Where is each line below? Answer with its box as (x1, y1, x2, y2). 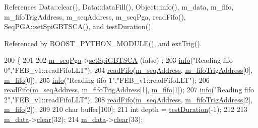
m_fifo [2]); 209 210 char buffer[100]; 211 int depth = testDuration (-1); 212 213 (4, 104, 247, 114)
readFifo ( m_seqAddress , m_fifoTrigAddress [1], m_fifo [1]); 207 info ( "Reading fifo (4, 84, 254, 95)
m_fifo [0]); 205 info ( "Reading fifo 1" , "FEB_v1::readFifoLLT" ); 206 (4, 74, 210, 85)
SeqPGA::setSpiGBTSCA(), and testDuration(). (4, 21, 153, 32)
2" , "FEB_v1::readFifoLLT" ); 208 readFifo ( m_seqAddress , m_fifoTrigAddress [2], (4, 94, 253, 104)
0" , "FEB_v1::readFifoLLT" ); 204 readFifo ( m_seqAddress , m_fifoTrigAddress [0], (4, 64, 253, 75)
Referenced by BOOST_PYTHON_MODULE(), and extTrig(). (4, 38, 202, 48)
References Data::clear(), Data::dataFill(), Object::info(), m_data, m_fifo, (4, 2, 234, 12)
